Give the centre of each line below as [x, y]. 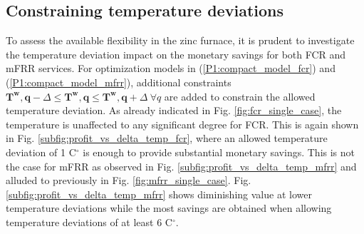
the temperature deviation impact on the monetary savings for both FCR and [176, 54]
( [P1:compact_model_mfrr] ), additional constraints [119, 82]
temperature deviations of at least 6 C [89, 222]
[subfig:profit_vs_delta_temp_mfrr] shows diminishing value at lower [159, 194]
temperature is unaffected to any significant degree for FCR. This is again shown [182, 124]
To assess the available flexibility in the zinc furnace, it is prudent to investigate [180, 40]
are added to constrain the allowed [240, 96]
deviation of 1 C [41, 152]
